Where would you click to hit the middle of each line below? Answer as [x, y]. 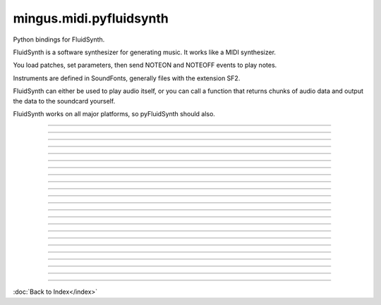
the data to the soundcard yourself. [64, 101]
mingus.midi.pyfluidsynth [91, 18]
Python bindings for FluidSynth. [59, 39]
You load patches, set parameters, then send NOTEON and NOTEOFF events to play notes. [145, 65]
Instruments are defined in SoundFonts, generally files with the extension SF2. [127, 78]
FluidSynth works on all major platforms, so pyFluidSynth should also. [114, 113]
